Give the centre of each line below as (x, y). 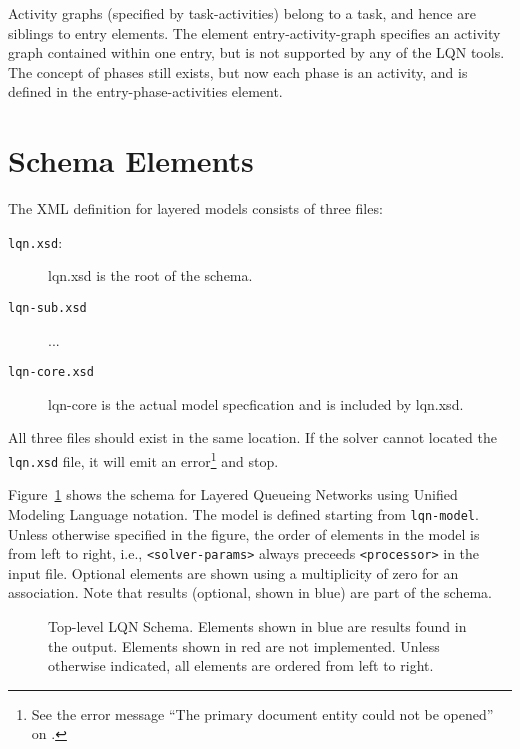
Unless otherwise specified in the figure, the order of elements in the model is (244, 533)
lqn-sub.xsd (47, 307)
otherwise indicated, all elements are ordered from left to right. (241, 665)
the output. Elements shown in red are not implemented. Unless (244, 645)
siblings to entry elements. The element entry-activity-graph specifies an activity (254, 32)
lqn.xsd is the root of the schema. (150, 275)
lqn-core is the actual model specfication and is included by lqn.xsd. (256, 403)
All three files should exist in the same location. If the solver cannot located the (252, 437)
